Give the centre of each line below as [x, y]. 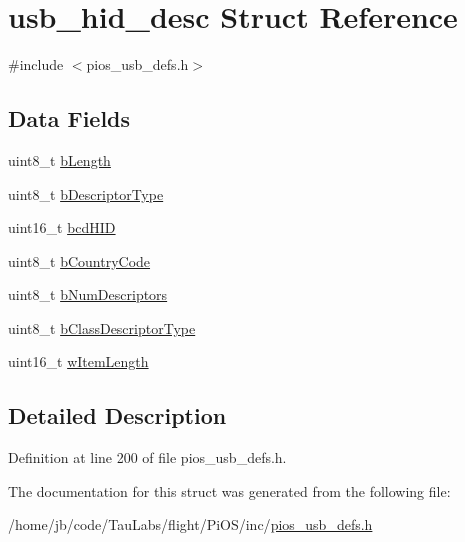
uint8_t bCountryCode [79, 260]
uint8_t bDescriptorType [86, 193]
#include [36, 64]
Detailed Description [117, 415]
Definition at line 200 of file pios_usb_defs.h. [147, 457]
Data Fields [69, 118]
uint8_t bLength [59, 159]
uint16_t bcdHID [62, 227]
